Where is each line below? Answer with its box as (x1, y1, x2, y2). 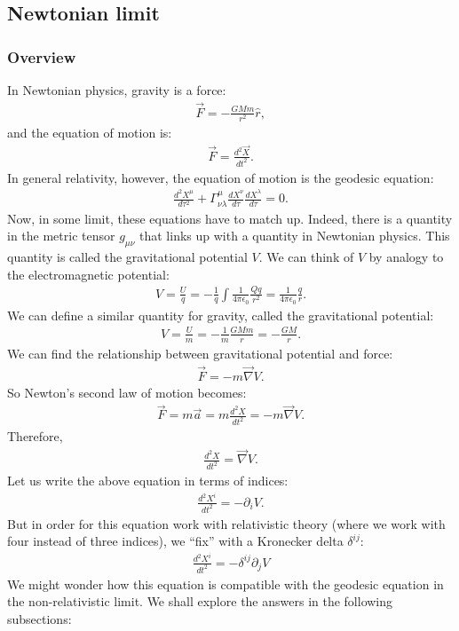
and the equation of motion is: (7, 122, 172, 141)
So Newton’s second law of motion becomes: (7, 383, 247, 401)
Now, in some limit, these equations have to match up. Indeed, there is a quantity (7, 209, 453, 227)
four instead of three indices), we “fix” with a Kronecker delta (7, 532, 344, 550)
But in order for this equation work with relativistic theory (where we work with (7, 514, 446, 532)
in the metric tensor (7, 226, 115, 245)
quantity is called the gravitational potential (7, 248, 248, 266)
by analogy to (368, 248, 444, 266)
